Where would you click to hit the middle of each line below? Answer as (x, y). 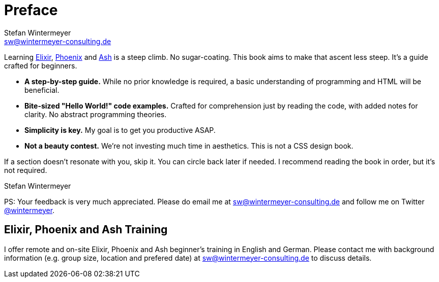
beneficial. (42, 90)
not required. (26, 170)
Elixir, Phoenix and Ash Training (86, 230)
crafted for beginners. (41, 65)
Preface (31, 10)
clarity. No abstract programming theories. (96, 114)
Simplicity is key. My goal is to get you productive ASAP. (120, 130)
